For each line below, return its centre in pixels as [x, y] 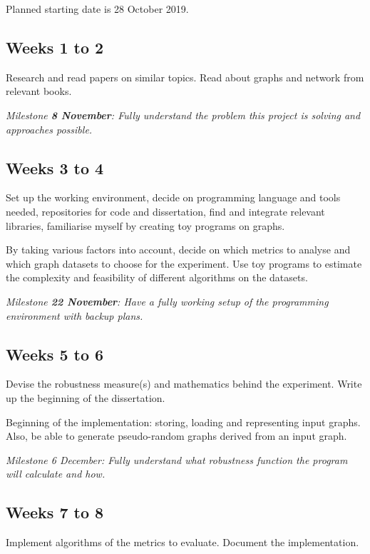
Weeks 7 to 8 [55, 512]
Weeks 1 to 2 [55, 47]
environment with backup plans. [74, 315]
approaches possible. [49, 129]
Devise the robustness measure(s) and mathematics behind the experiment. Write [184, 384]
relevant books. [39, 91]
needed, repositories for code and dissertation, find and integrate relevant [165, 211]
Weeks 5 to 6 [55, 354]
